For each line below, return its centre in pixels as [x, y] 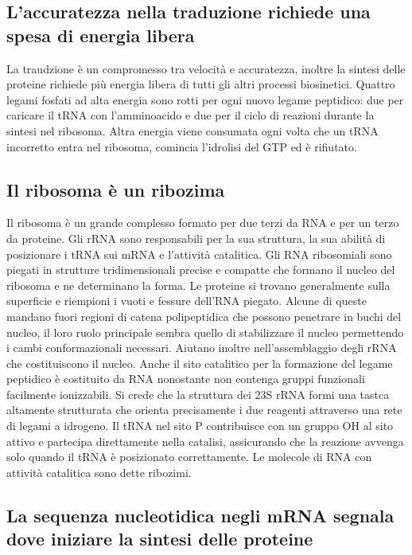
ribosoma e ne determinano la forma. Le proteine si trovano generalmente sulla [198, 285]
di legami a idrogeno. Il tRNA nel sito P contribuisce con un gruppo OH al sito [200, 426]
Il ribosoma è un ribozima [116, 189]
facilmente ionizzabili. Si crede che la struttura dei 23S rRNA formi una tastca [198, 394]
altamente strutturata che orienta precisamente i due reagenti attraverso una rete [204, 410]
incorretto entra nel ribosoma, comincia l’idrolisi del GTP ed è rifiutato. [182, 146]
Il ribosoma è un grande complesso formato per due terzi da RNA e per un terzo [203, 223]
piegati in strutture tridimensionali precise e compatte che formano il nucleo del [201, 270]
